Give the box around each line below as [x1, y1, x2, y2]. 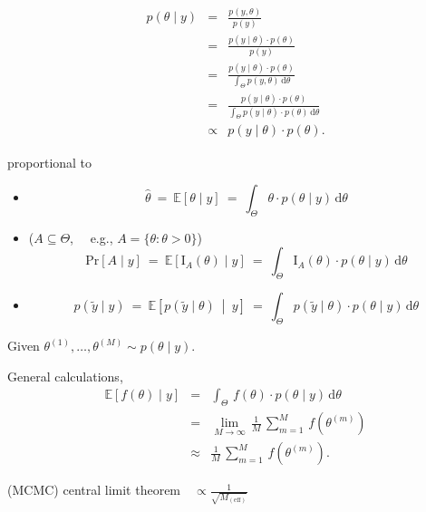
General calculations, [7, 366, 123, 385]
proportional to [7, 152, 92, 171]
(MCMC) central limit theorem [7, 480, 181, 499]
